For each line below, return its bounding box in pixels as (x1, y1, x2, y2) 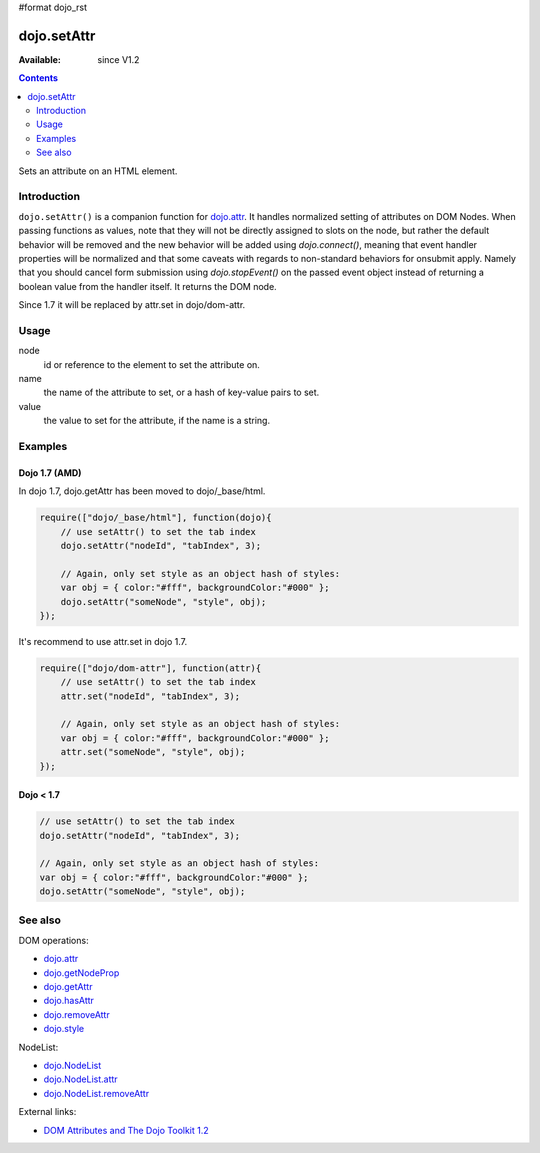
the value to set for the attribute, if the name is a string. (43, 415, 270, 427)
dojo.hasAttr (43, 995, 95, 1007)
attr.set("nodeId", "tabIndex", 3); (60, 690, 240, 702)
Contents (18, 72, 59, 84)
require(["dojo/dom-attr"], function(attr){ (39, 662, 262, 674)
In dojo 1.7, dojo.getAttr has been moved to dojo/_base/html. (18, 485, 266, 497)
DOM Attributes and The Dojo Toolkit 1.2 (43, 1124, 209, 1136)
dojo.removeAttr (43, 1008, 110, 1020)
